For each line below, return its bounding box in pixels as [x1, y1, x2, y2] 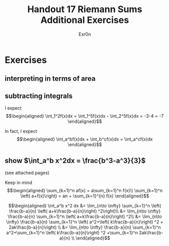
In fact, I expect [5, 128, 38, 134]
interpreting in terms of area [5, 75, 96, 83]
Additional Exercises [40, 14, 129, 26]
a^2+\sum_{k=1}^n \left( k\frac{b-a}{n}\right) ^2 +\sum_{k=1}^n [6, 229, 138, 235]
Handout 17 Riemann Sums [27, 4, 143, 15]
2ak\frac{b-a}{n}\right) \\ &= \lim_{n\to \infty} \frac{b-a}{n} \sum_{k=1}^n [9, 224, 161, 230]
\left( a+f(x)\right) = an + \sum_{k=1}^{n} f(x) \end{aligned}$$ [20, 193, 149, 199]
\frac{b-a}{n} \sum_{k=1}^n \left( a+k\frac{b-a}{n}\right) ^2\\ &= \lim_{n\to [8, 213, 162, 219]
